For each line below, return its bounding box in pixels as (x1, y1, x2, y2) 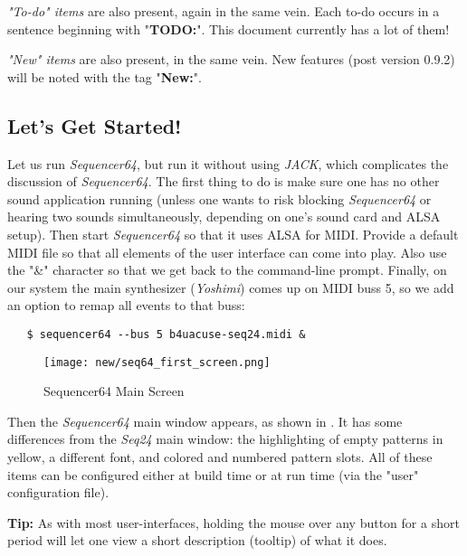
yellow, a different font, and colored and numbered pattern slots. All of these (7, 448, 433, 466)
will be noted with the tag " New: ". (7, 67, 202, 86)
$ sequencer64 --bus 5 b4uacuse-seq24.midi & (26, 327, 306, 341)
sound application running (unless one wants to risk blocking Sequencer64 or (7, 189, 432, 208)
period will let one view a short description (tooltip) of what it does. (7, 531, 387, 550)
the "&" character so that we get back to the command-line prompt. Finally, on (7, 260, 447, 279)
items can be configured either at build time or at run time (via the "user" (7, 465, 419, 484)
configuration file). (7, 483, 110, 502)
